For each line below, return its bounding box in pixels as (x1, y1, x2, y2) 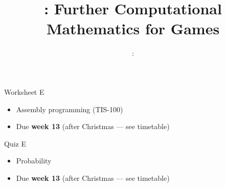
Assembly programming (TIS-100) (16, 103, 123, 114)
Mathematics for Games (46, 18, 220, 39)
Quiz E (4, 138, 26, 149)
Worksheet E (4, 86, 44, 97)
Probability (16, 155, 52, 166)
